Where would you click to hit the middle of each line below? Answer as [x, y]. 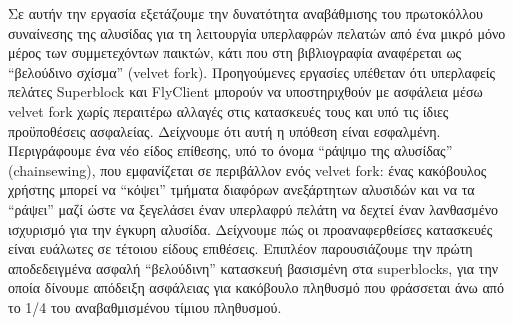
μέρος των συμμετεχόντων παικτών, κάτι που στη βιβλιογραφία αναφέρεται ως [235, 52]
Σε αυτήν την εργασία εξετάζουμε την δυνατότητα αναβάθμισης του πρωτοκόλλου [245, 13]
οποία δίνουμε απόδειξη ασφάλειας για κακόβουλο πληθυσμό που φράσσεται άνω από [256, 287]
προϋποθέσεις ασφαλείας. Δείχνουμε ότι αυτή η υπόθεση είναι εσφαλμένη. [224, 130]
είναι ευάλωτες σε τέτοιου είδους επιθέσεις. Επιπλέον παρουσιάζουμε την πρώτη [240, 248]
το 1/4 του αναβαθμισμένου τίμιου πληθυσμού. [145, 306]
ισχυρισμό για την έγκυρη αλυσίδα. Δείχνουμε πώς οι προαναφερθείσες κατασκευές [250, 228]
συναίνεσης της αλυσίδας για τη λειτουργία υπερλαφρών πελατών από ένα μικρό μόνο [257, 32]
